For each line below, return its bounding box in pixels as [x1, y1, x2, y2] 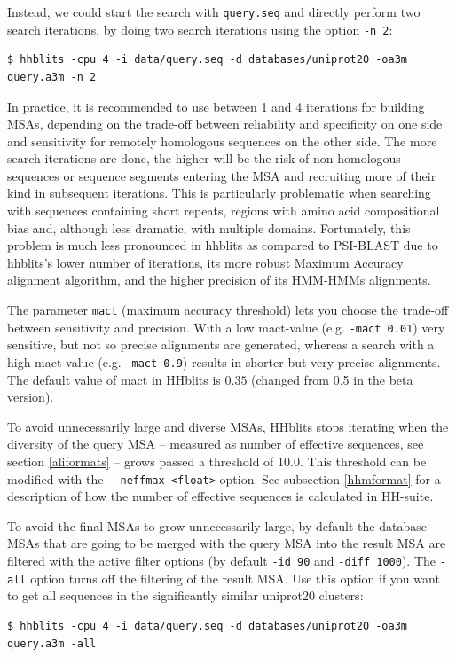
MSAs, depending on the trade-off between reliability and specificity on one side [7, 114, 443, 133]
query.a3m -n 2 [7, 70, 97, 83]
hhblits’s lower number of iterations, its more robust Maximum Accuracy [7, 253, 404, 271]
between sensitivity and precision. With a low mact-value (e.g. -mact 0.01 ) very [7, 317, 445, 336]
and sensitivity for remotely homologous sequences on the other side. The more [7, 131, 437, 150]
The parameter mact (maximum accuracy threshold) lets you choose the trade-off [7, 301, 449, 319]
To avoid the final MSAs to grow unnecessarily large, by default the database [7, 516, 427, 535]
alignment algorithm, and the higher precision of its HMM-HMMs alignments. [7, 270, 431, 289]
